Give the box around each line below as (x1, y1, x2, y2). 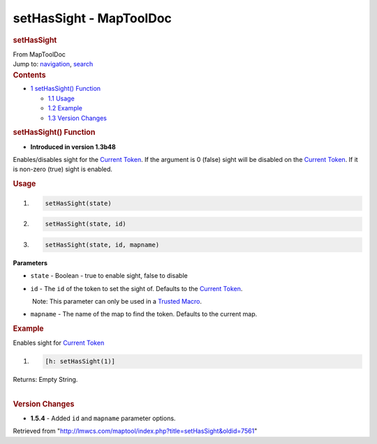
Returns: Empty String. (13, 376, 78, 384)
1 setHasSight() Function (30, 84, 101, 93)
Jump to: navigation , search (13, 60, 94, 68)
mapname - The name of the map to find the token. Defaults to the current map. (30, 310, 258, 318)
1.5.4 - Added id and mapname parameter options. (30, 414, 176, 422)
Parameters (13, 258, 48, 267)
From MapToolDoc (13, 50, 66, 59)
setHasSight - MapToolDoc (13, 10, 172, 26)
